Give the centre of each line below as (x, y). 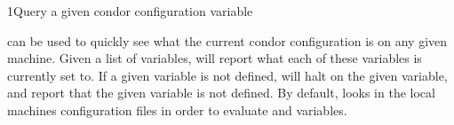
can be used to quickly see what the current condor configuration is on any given (227, 40)
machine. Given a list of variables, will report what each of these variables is (215, 58)
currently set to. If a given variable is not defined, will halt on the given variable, (227, 75)
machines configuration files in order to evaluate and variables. (177, 109)
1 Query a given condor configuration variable (130, 11)
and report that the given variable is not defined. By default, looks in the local (221, 93)
